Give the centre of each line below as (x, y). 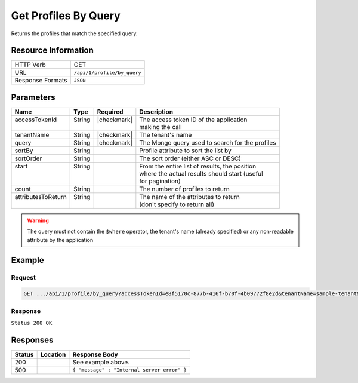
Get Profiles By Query (66, 16)
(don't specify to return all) (177, 204)
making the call (161, 127)
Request (23, 277)
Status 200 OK (32, 323)
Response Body (95, 354)
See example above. (101, 362)
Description (156, 112)
